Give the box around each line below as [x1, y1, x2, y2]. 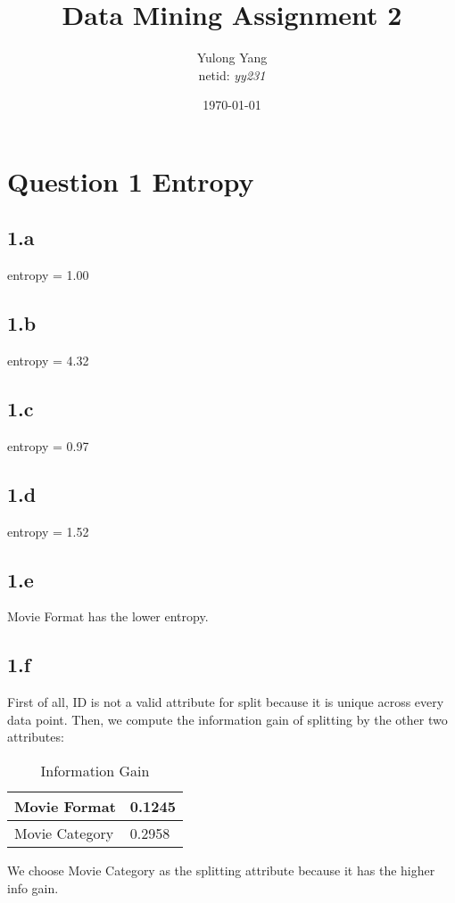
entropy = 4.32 [7, 351, 89, 370]
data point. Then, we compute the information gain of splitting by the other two [7, 710, 448, 728]
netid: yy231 [198, 65, 266, 84]
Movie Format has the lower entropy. [7, 607, 209, 626]
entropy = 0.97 [7, 436, 89, 455]
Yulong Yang [196, 48, 268, 67]
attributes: [7, 727, 64, 746]
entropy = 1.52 [7, 521, 89, 540]
